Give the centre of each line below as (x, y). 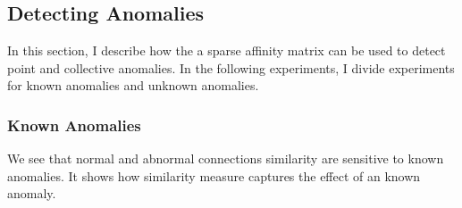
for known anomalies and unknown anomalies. (133, 85)
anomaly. (32, 193)
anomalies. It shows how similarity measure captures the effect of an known (214, 175)
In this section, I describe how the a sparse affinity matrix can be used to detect (227, 50)
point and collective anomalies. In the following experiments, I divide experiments (231, 67)
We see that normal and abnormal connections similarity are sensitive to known (226, 158)
